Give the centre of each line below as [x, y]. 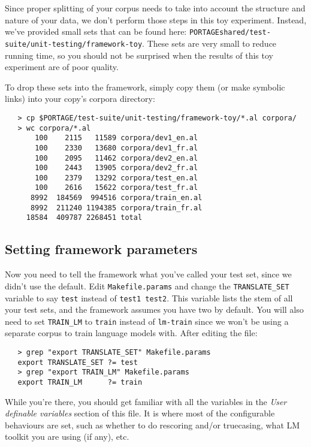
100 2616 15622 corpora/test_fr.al [117, 188]
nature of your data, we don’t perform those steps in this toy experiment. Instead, [156, 19]
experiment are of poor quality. [62, 67]
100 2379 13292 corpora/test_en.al [117, 178]
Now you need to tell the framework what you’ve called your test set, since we [148, 274]
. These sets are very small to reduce [209, 43]
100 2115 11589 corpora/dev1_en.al [117, 138]
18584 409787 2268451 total [84, 218]
